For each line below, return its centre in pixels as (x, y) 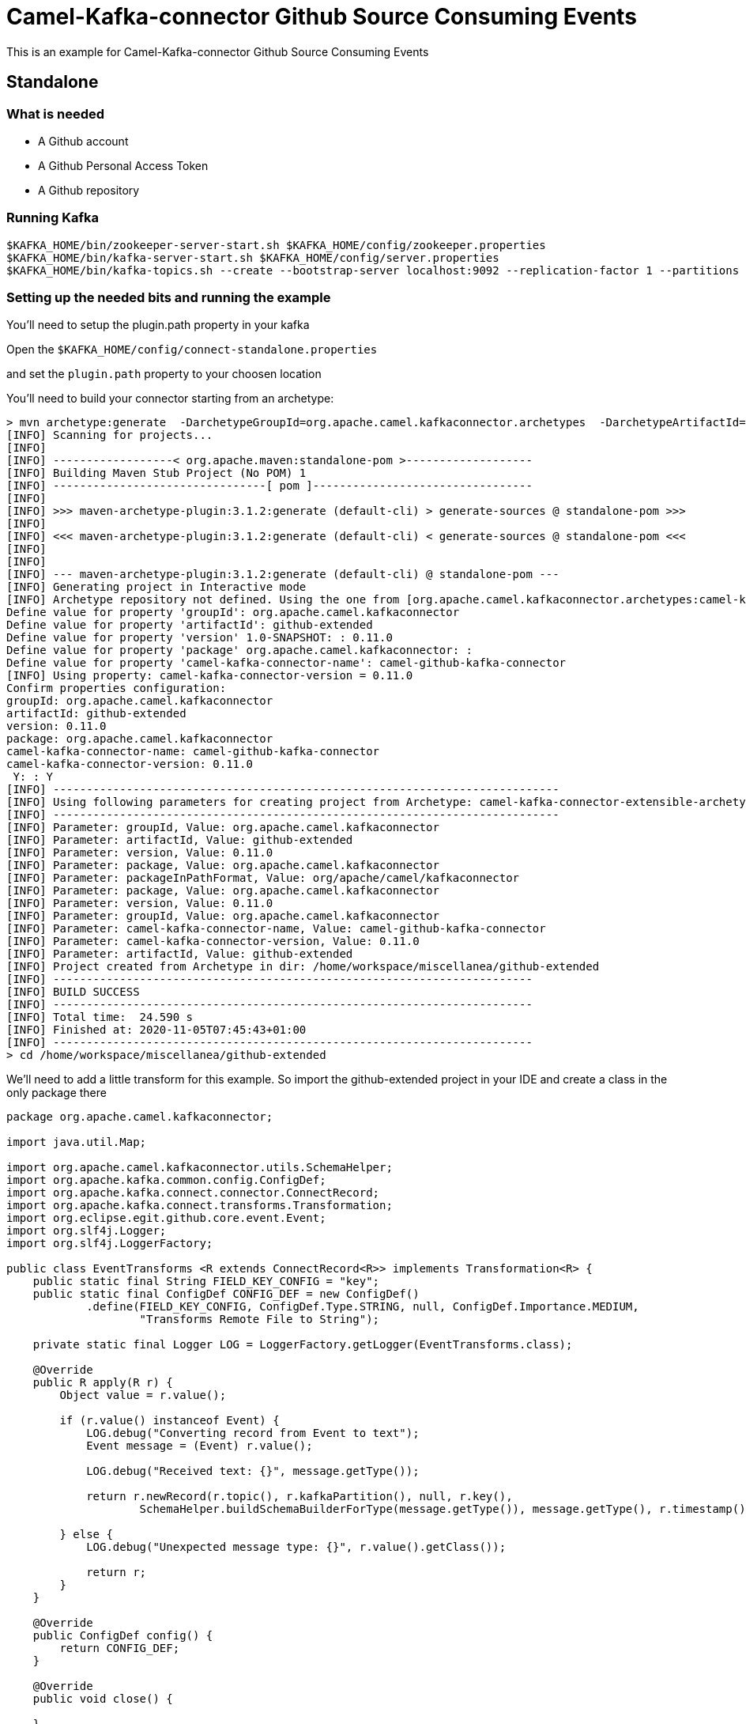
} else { (86, 1535)
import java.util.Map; (77, 1142)
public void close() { (103, 1699)
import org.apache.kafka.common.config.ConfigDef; (166, 1180)
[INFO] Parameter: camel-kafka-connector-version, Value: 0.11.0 (213, 941)
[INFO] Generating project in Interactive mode (156, 587)
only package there (57, 1093)
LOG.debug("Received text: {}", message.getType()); (253, 1471)
